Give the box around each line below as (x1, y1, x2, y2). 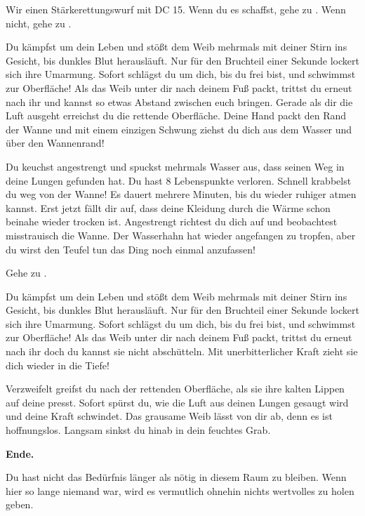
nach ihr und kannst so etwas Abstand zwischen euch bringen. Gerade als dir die (6, 94, 353, 109)
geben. (6, 497, 34, 512)
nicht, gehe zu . (6, 15, 72, 30)
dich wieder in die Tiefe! (6, 357, 109, 372)
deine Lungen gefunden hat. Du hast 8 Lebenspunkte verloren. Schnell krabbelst (6, 173, 352, 187)
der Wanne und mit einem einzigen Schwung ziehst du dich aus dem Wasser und (6, 121, 352, 136)
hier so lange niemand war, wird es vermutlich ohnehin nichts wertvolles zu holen (6, 483, 354, 498)
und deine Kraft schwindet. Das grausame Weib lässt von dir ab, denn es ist (6, 409, 333, 423)
